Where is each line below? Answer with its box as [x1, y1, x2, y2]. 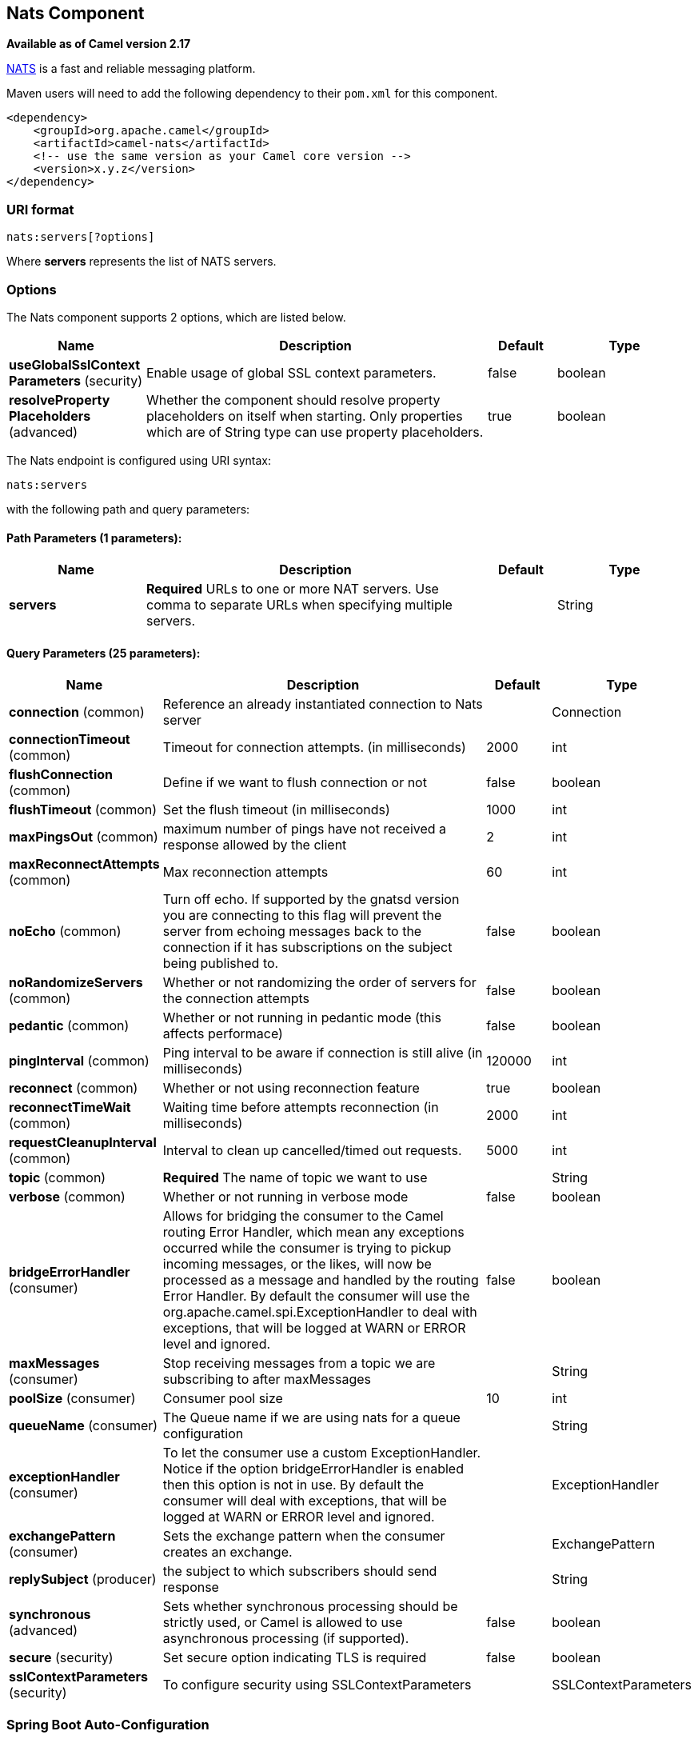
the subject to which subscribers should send [162, 1563, 437, 1580]
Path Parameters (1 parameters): [6, 530, 182, 545]
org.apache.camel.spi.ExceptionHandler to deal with [162, 1304, 477, 1321]
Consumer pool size [162, 1390, 283, 1407]
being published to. [162, 955, 279, 972]
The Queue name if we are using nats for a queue [162, 1409, 461, 1426]
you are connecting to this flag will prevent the [162, 907, 442, 924]
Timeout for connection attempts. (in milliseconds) [162, 739, 466, 756]
